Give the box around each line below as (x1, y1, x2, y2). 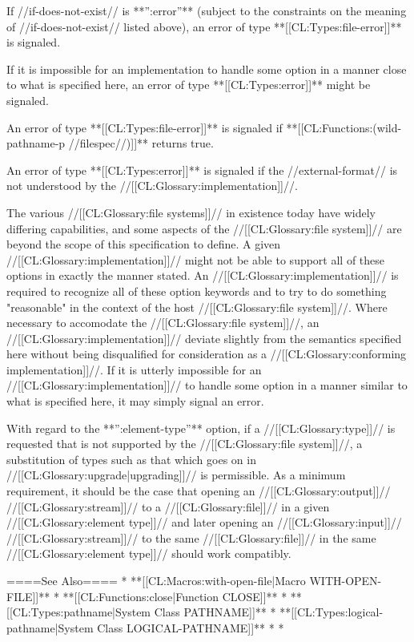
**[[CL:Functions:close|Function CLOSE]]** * (62, 587, 287, 604)
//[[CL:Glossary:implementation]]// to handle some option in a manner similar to (6, 377, 408, 394)
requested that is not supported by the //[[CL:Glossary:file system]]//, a (6, 435, 363, 452)
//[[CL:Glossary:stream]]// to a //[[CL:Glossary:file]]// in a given (6, 498, 330, 515)
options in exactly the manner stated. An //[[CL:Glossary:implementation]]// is (6, 267, 399, 284)
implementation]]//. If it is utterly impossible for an (6, 361, 262, 378)
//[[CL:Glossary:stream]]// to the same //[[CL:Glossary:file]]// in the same (6, 529, 376, 546)
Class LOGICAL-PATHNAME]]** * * (97, 619, 284, 636)
